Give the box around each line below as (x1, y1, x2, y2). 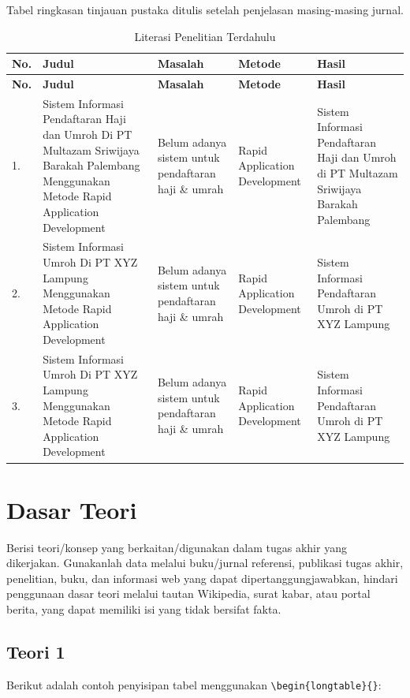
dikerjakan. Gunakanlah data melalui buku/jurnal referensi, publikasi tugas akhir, (6, 554, 404, 571)
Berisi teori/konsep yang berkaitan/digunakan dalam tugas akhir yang (6, 539, 347, 555)
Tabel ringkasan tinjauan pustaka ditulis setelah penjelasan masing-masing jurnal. (6, 2, 404, 17)
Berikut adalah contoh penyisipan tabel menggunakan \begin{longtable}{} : (6, 676, 382, 692)
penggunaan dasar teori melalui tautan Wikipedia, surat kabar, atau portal (6, 585, 371, 602)
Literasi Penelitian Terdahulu (134, 28, 276, 44)
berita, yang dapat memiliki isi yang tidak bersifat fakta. (6, 601, 281, 618)
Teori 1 (6, 640, 65, 664)
